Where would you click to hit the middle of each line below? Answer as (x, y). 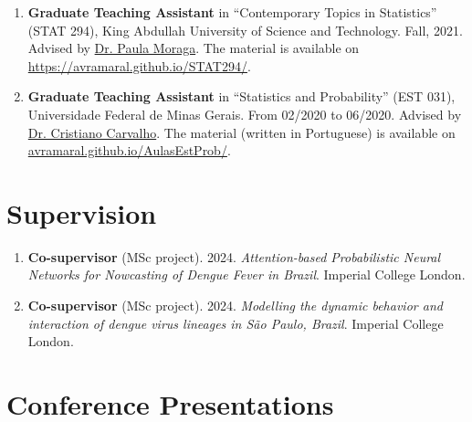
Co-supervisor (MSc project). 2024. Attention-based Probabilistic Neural (234, 256)
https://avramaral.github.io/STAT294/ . (139, 65)
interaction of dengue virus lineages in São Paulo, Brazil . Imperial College (236, 323)
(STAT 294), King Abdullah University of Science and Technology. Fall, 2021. (245, 30)
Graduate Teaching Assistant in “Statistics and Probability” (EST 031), (241, 96)
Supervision (82, 212)
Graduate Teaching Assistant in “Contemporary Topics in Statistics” (232, 12)
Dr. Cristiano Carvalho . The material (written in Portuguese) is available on (241, 132)
